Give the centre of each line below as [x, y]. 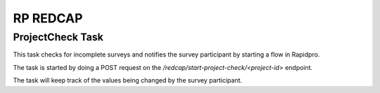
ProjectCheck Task [58, 37]
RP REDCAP [48, 18]
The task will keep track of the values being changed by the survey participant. [128, 80]
